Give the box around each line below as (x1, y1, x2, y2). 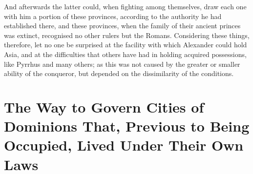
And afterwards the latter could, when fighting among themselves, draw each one (4, 1, 247, 11)
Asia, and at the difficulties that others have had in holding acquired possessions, (4, 49, 247, 59)
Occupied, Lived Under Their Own (4, 135, 244, 155)
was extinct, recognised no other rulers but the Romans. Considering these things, (4, 30, 250, 40)
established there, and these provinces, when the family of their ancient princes (4, 20, 241, 31)
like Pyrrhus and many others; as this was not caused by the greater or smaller (4, 58, 240, 69)
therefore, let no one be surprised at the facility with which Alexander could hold (4, 39, 247, 50)
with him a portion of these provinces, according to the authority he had (4, 11, 222, 21)
